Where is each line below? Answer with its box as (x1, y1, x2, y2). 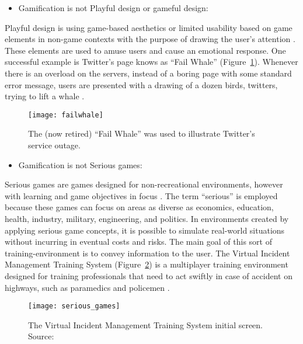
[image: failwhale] (28, 110, 103, 119)
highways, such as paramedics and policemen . (5, 281, 170, 293)
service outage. (28, 139, 81, 151)
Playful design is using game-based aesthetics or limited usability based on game (5, 21, 292, 33)
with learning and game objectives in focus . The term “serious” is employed (5, 189, 278, 201)
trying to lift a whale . (5, 90, 85, 102)
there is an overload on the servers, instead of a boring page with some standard (5, 67, 292, 79)
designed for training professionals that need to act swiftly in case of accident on (5, 269, 292, 282)
